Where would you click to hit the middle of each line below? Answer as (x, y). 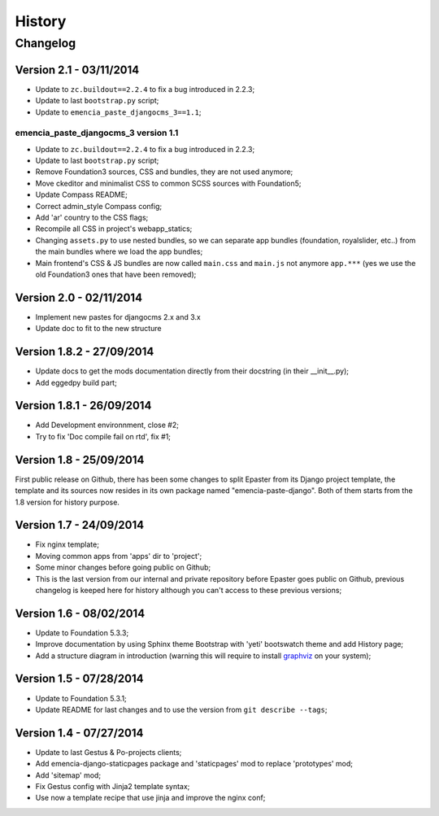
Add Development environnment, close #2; (107, 425)
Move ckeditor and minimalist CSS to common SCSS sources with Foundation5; (168, 183)
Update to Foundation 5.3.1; (81, 698)
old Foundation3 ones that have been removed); (116, 274)
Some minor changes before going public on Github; (123, 567)
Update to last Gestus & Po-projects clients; (109, 752)
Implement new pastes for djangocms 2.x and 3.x (118, 316)
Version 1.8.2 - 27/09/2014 (85, 352)
